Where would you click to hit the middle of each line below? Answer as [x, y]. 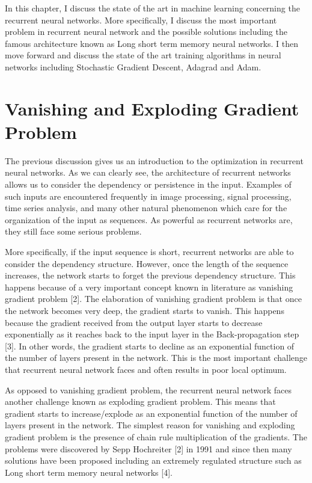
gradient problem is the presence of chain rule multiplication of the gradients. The [156, 436]
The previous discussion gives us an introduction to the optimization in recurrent [154, 160]
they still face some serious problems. [73, 231]
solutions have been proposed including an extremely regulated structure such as [153, 460]
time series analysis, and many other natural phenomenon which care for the [146, 208]
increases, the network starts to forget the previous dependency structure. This [150, 275]
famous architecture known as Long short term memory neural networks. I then [152, 43]
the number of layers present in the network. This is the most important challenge [156, 358]
